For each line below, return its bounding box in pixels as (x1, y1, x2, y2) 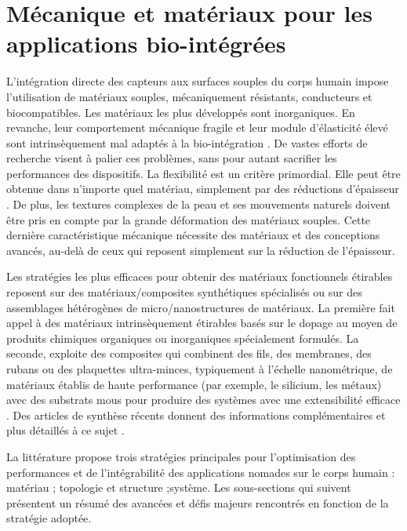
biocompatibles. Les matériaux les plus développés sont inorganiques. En (6, 104, 355, 120)
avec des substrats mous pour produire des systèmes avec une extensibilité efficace (6, 391, 401, 408)
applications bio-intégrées (6, 27, 286, 60)
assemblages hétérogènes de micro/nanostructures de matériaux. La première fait (6, 299, 395, 315)
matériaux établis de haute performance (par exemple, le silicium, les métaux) (6, 376, 382, 392)
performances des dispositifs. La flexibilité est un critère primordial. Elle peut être (6, 165, 401, 181)
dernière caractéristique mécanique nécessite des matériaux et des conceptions (6, 227, 380, 243)
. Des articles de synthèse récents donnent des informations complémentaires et (6, 406, 386, 423)
